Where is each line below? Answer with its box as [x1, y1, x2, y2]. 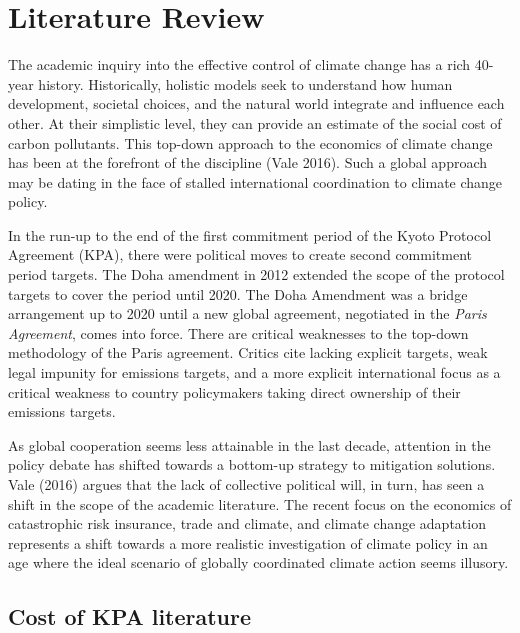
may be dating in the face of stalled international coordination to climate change [8, 171, 503, 192]
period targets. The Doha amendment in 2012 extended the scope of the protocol [8, 264, 505, 285]
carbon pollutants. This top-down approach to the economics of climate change [8, 132, 493, 153]
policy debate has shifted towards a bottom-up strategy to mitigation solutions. [8, 454, 496, 475]
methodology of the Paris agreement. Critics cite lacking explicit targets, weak [8, 342, 488, 363]
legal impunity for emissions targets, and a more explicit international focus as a [8, 362, 501, 383]
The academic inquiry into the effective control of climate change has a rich [8, 54, 471, 75]
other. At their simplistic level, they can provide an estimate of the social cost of [8, 112, 502, 133]
